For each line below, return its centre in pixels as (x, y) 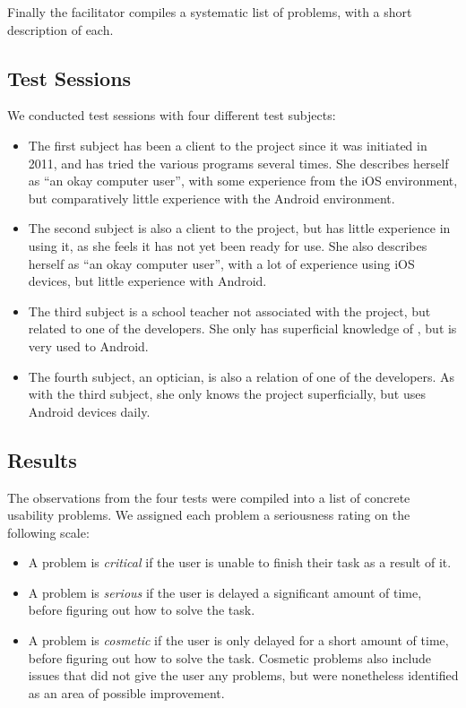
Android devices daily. (89, 411)
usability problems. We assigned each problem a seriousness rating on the (209, 515)
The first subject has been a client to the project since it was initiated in (228, 145)
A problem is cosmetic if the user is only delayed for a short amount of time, (238, 640)
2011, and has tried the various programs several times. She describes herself (238, 163)
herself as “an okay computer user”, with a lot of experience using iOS (221, 263)
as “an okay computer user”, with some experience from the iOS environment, (243, 181)
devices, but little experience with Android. (147, 281)
